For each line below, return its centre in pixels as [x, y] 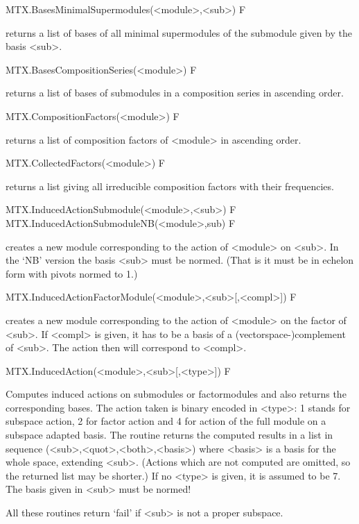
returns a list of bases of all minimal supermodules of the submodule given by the [179, 32]
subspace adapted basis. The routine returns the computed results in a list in [169, 435]
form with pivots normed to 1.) [72, 273]
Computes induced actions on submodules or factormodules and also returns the [176, 394]
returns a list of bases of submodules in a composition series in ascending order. [175, 93]
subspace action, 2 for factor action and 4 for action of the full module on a [166, 421]
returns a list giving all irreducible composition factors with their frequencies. [170, 186]
